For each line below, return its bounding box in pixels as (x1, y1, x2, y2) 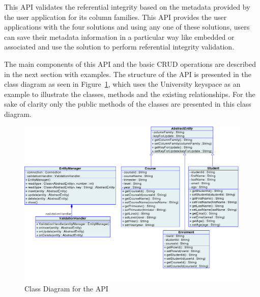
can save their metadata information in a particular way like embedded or (4, 31, 235, 42)
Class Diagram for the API (24, 283, 108, 293)
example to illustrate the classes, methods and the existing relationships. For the (4, 88, 255, 99)
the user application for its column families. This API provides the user (4, 11, 227, 22)
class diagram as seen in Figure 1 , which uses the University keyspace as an (4, 79, 241, 89)
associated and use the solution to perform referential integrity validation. (4, 41, 235, 52)
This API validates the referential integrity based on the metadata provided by (4, 2, 250, 12)
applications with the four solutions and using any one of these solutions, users (4, 21, 250, 32)
